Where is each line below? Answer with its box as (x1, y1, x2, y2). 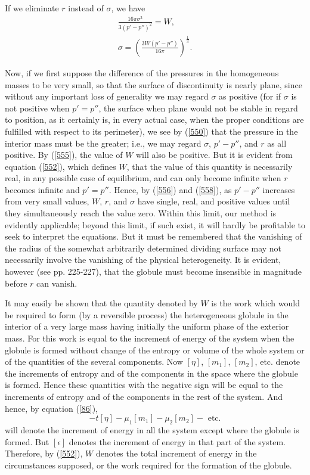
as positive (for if (219, 90, 281, 103)
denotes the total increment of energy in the (95, 447, 257, 460)
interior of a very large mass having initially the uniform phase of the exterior (5, 320, 289, 333)
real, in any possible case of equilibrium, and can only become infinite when (5, 172, 281, 184)
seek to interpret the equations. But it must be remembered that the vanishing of (5, 230, 302, 243)
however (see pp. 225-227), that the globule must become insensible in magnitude (5, 265, 302, 278)
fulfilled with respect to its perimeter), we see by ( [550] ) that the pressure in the (5, 125, 298, 137)
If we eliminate (5, 2, 59, 14)
